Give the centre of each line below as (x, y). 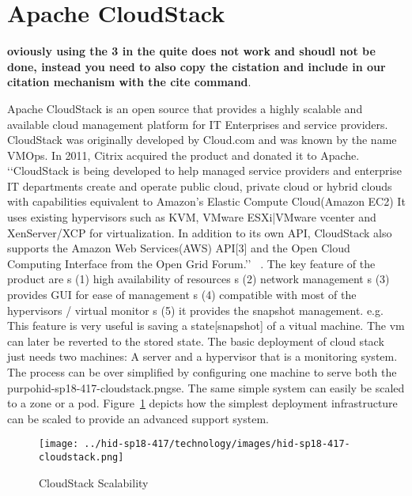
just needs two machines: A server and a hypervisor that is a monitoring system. (202, 356)
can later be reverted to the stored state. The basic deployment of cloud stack (196, 341)
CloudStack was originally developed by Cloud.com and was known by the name (202, 140)
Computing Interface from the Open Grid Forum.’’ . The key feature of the (191, 263)
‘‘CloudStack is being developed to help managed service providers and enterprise (205, 170)
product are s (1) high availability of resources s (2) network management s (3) (198, 279)
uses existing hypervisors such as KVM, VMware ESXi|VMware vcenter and (192, 217)
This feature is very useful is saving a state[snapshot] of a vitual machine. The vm (206, 326)
